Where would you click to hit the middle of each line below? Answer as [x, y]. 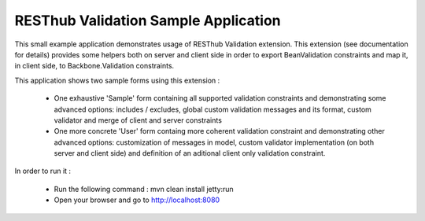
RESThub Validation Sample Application [148, 20]
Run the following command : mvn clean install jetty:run [144, 189]
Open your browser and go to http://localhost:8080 [137, 200]
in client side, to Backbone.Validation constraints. [94, 66]
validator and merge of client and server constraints [138, 120]
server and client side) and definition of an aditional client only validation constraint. [190, 153]
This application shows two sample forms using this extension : [117, 80]
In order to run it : [42, 171]
